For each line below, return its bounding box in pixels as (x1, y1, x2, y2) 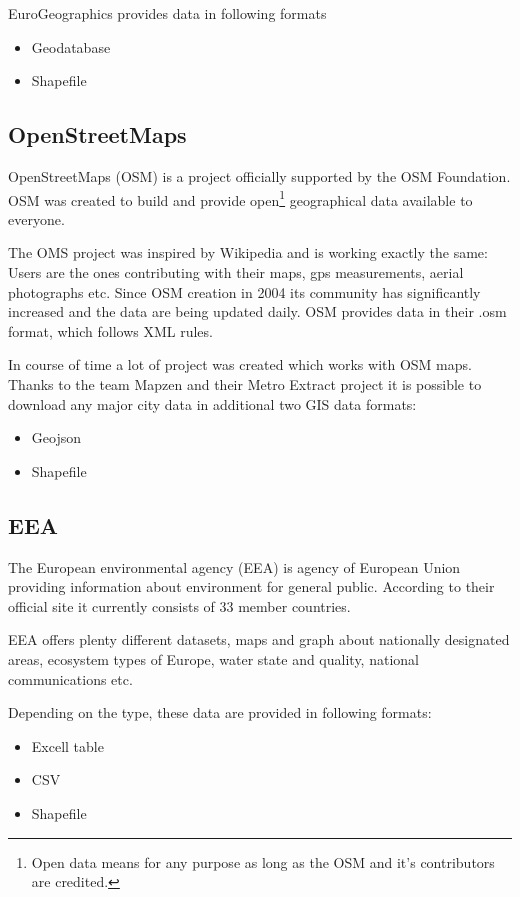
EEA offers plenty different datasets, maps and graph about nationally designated (8, 629, 510, 650)
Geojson (31, 427, 81, 448)
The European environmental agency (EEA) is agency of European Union (8, 556, 461, 577)
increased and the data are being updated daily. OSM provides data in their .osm (8, 301, 507, 322)
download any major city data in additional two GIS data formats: (8, 393, 417, 414)
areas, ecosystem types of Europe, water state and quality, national (8, 648, 419, 669)
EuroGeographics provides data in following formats (8, 3, 327, 23)
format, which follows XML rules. (8, 320, 213, 341)
